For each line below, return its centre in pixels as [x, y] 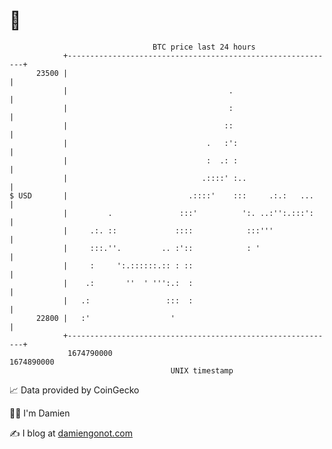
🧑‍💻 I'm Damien [40, 413]
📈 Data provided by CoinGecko [74, 390]
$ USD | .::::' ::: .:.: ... [161, 195]
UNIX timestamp [202, 370]
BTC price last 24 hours [204, 47]
